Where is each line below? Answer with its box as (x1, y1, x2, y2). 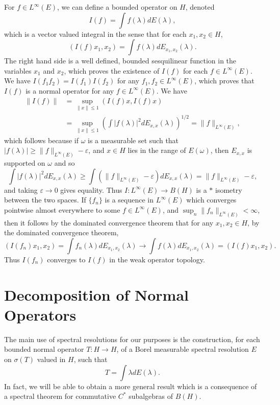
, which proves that (194, 75, 254, 86)
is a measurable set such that (88, 134, 179, 145)
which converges (186, 194, 237, 205)
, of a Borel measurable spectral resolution (116, 344, 249, 354)
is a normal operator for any (26, 85, 114, 96)
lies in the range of (128, 145, 186, 155)
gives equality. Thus (60, 184, 122, 195)
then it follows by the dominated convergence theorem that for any (4, 217, 214, 228)
